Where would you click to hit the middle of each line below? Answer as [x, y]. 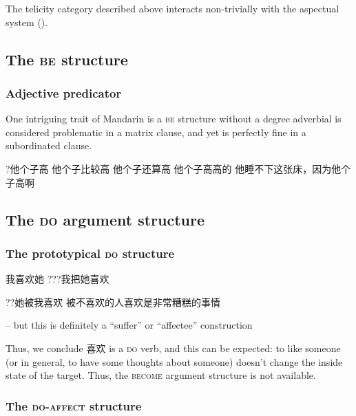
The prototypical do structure [90, 253]
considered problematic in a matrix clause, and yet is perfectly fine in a [156, 132]
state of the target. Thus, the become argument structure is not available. [161, 375]
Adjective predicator [64, 92]
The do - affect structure [74, 405]
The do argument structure [105, 219]
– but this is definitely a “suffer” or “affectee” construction [129, 325]
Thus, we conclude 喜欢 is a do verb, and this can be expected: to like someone [173, 348]
